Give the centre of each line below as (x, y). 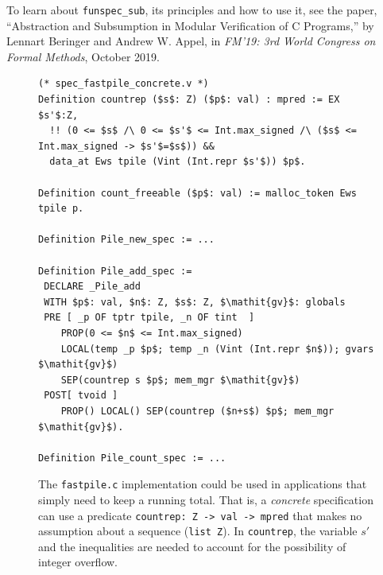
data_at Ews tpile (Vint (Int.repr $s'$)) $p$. (178, 162)
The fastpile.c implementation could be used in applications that (203, 484)
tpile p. (61, 209)
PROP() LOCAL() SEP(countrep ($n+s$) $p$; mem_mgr (197, 411)
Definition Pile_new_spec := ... (126, 240)
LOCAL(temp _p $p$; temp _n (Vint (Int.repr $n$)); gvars (217, 349)
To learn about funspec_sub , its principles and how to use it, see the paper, (192, 10)
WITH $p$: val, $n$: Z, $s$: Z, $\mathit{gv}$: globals (195, 302)
